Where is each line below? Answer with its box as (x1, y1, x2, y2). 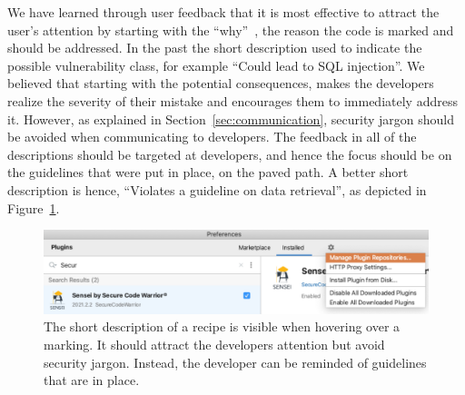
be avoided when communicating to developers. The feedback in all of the (7, 127, 417, 146)
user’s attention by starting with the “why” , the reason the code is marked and (7, 20, 454, 39)
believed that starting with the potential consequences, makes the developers (7, 74, 434, 93)
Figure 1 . (7, 198, 60, 217)
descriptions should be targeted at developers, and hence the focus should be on (7, 144, 452, 163)
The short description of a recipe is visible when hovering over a (44, 317, 401, 336)
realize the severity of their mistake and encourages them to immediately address (7, 91, 458, 110)
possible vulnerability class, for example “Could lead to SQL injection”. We (7, 55, 425, 74)
